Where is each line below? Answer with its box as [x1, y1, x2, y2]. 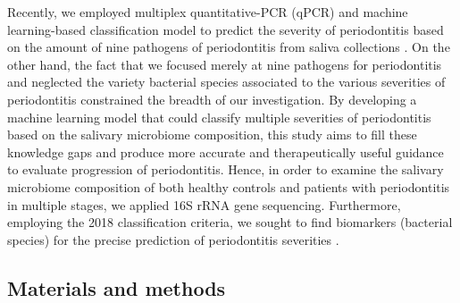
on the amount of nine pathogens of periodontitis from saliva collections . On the [7, 38, 450, 56]
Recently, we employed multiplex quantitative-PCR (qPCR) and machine [7, 3, 408, 21]
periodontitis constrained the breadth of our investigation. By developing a [7, 89, 417, 108]
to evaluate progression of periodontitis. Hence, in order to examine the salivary [7, 160, 444, 179]
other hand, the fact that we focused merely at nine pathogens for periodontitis [7, 55, 442, 73]
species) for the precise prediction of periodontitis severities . [7, 230, 339, 248]
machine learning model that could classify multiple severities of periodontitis [7, 107, 431, 126]
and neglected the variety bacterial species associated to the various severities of [7, 72, 446, 91]
